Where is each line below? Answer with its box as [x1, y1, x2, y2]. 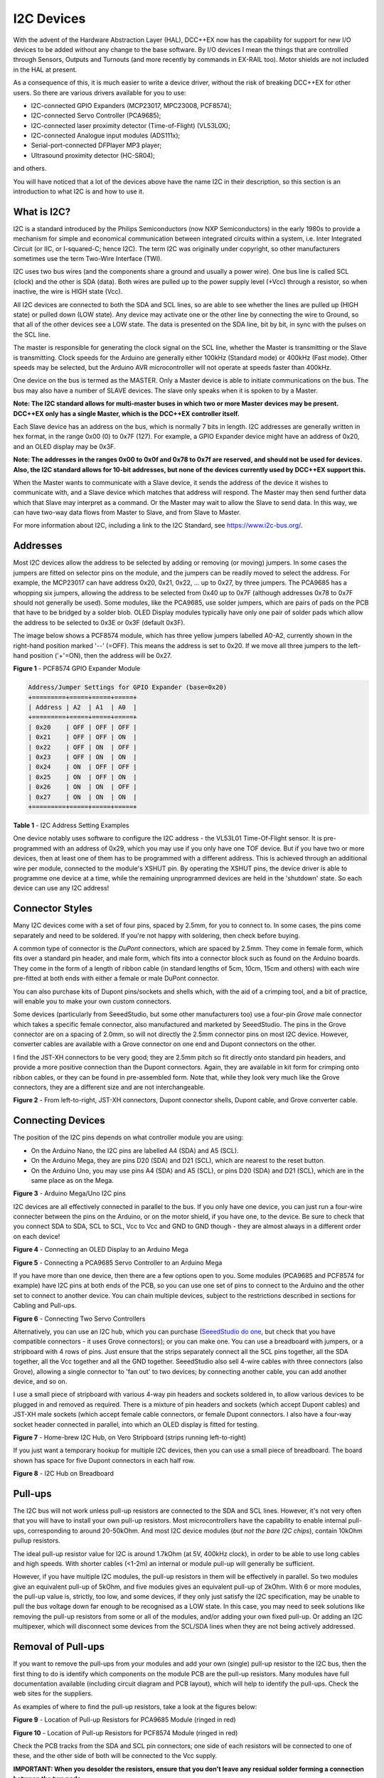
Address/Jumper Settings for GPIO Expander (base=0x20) [28, 683, 228, 691]
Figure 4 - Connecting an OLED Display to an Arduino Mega [13, 1245, 188, 1254]
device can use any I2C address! [13, 884, 110, 893]
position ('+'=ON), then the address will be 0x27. [29, 651, 172, 659]
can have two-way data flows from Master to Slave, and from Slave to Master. [13, 509, 241, 517]
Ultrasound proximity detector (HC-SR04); [31, 151, 156, 159]
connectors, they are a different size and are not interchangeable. [13, 1083, 206, 1092]
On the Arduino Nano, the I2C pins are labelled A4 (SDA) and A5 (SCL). [31, 1146, 239, 1155]
